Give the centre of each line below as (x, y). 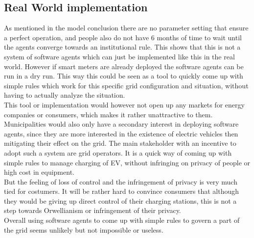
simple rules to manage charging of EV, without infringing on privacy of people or (127, 162)
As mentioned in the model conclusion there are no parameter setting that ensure (126, 28)
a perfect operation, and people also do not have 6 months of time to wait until (123, 37)
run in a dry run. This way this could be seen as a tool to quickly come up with (124, 76)
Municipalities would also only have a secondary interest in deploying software (121, 124)
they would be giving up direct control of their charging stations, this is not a (120, 200)
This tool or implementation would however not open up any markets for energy (124, 104)
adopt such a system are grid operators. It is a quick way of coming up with (118, 152)
